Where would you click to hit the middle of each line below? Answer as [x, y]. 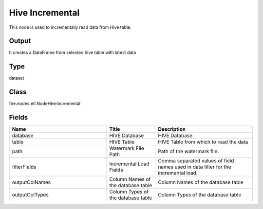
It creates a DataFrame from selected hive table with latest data [73, 52]
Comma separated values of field [196, 161]
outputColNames [31, 182]
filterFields [24, 167]
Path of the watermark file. [188, 152]
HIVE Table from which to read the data [203, 142]
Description [172, 129]
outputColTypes [30, 195]
